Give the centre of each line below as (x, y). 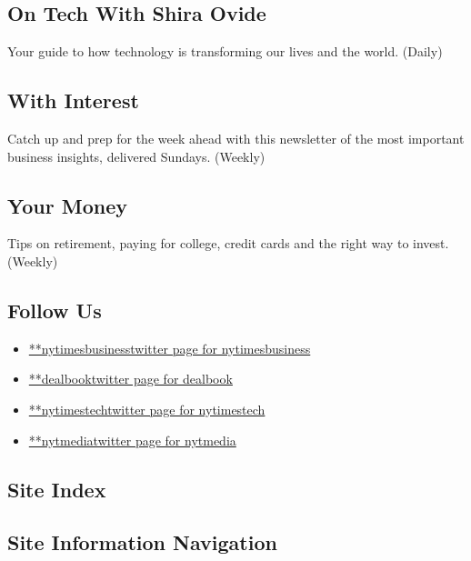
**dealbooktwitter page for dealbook (130, 379)
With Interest (73, 100)
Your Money (67, 205)
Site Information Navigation (142, 542)
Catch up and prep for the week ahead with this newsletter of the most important (236, 138)
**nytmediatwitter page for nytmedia (132, 440)
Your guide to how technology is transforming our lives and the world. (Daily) (225, 51)
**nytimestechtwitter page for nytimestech (147, 409)
